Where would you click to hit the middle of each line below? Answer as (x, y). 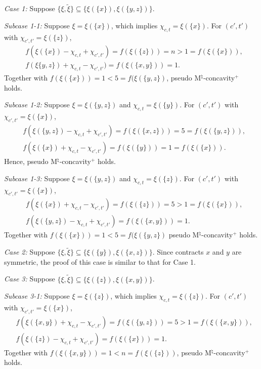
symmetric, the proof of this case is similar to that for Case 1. (100, 261)
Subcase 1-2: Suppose (37, 105)
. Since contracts (178, 252)
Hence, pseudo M (31, 161)
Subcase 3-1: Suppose (37, 296)
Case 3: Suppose (30, 279)
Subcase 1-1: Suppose (37, 25)
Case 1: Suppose (30, 8)
